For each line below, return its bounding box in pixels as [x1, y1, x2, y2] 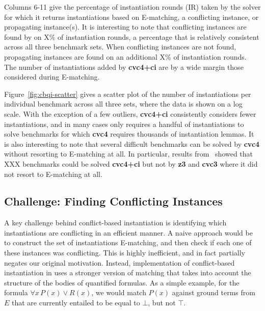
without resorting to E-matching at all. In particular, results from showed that [4, 148, 253, 159]
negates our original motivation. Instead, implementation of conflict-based [4, 257, 235, 268]
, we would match [91, 287, 146, 298]
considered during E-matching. [4, 71, 100, 82]
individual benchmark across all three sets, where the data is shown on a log [4, 98, 243, 109]
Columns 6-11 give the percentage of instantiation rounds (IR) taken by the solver [4, 2, 261, 12]
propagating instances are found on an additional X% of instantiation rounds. [4, 51, 247, 62]
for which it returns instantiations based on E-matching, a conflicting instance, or [4, 11, 259, 22]
